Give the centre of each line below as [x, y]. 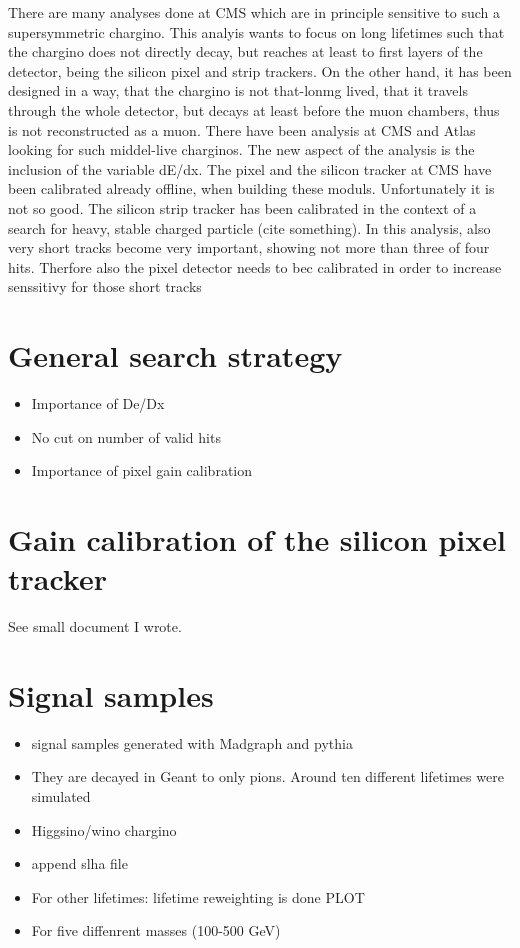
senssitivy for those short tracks [105, 286]
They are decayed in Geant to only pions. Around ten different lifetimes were [267, 776]
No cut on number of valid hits [126, 436]
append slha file [79, 863]
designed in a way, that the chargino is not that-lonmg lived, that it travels [238, 90]
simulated [61, 796]
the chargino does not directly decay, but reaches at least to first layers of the [245, 51]
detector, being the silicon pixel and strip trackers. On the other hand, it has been [260, 70]
